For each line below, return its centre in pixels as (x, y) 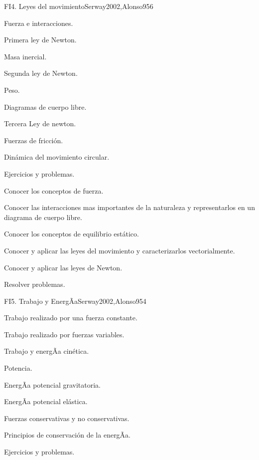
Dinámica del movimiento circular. (57, 157)
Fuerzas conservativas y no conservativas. (67, 418)
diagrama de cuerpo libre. (43, 217)
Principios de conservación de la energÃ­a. (67, 435)
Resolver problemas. (35, 284)
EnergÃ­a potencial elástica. (46, 401)
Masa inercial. (25, 56)
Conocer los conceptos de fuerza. (54, 190)
